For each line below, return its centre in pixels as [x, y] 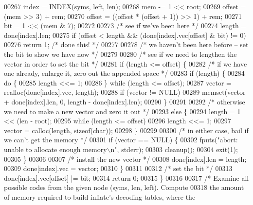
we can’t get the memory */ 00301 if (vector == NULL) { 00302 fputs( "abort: [121, 140]
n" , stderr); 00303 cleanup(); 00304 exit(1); [174, 149]
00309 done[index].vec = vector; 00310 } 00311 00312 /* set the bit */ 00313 [118, 168]
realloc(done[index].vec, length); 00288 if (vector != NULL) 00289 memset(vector [125, 92]
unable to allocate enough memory [55, 149]
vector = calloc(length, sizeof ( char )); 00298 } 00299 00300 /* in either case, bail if [126, 130]
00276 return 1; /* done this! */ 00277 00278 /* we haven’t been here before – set [126, 44]
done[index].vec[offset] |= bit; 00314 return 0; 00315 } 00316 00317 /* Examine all [126, 178]
